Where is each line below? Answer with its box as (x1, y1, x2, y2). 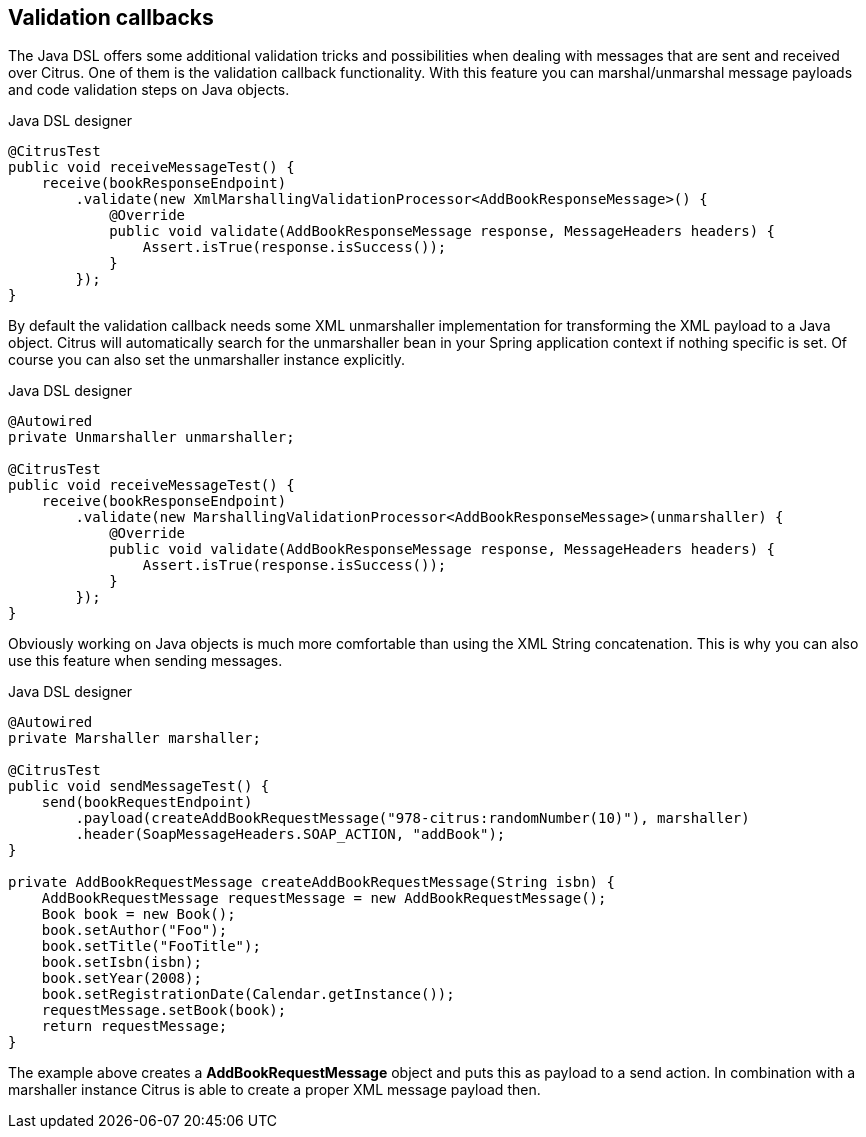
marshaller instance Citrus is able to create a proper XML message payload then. (8, 1081, 541, 1099)
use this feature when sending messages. (8, 652, 283, 670)
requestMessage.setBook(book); (41, 1002, 287, 1019)
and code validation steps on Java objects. (8, 81, 290, 99)
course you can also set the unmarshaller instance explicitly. (8, 351, 405, 369)
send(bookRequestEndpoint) (41, 794, 253, 811)
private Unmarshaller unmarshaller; (8, 429, 295, 446)
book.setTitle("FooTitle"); (41, 938, 261, 955)
